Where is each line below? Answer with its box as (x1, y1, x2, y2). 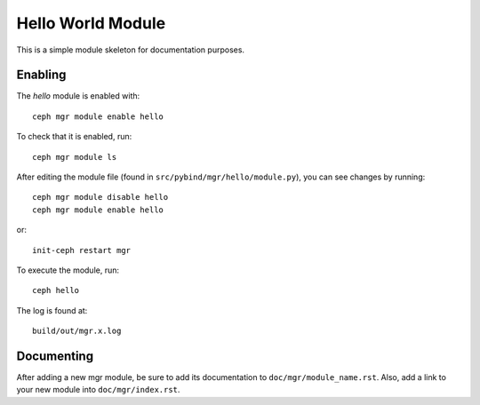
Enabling (16, 67, 67, 83)
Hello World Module (16, 13, 166, 33)
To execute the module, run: (16, 265, 120, 275)
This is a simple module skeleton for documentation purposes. (16, 44, 244, 55)
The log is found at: (16, 305, 88, 315)
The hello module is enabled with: (16, 91, 140, 101)
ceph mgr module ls (32, 152, 117, 162)
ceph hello (32, 285, 80, 296)
